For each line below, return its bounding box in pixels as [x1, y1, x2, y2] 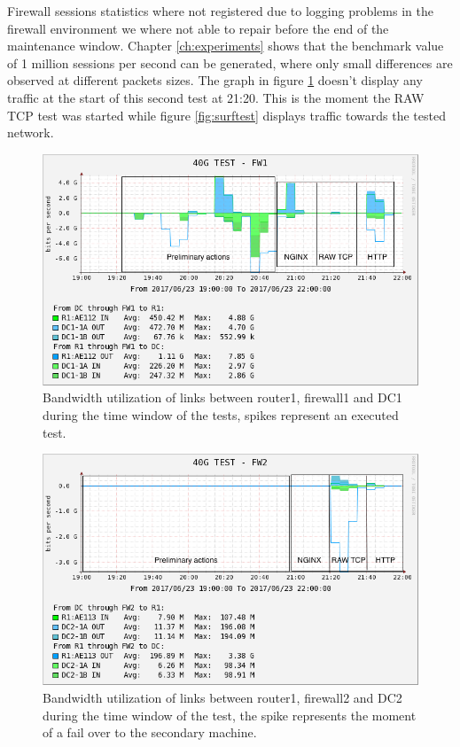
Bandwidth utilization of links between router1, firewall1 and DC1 [43, 388, 402, 407]
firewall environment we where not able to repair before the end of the [7, 19, 389, 37]
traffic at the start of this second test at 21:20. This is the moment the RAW [7, 88, 425, 106]
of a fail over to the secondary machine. [43, 723, 257, 742]
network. [7, 123, 54, 142]
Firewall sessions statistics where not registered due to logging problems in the [7, 2, 433, 19]
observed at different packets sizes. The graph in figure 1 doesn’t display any [7, 71, 423, 89]
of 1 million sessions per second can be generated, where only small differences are [7, 53, 453, 72]
